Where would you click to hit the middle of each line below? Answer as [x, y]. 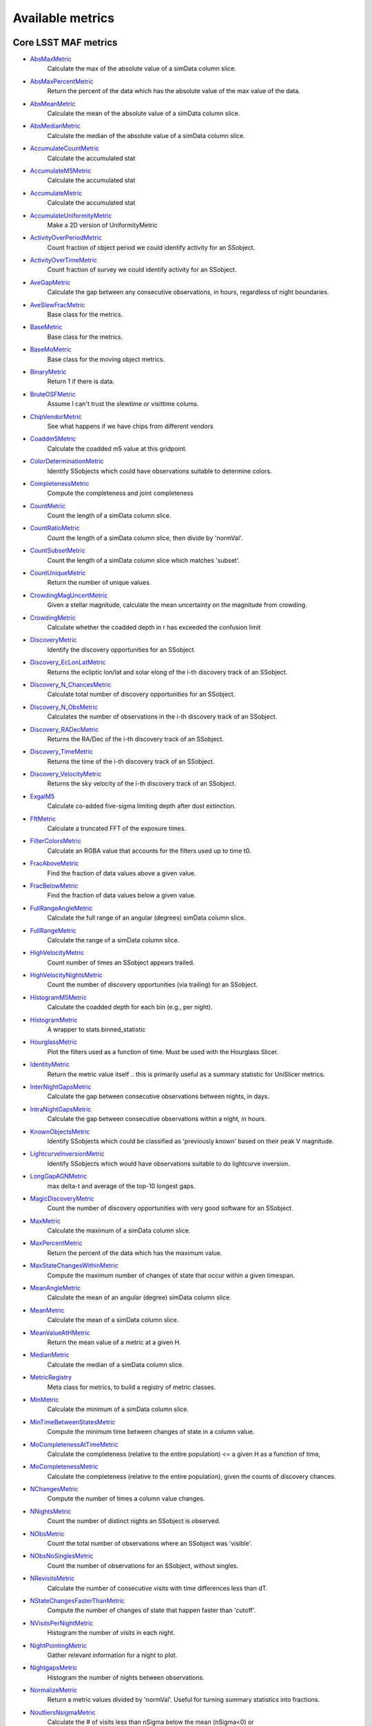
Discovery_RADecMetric [64, 729]
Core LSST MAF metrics [65, 42]
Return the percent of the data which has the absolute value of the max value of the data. [174, 91]
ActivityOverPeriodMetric [66, 237]
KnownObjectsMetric [60, 1132]
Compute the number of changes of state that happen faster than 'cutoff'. [152, 1610]
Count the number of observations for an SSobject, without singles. [143, 1565]
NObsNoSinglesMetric [62, 1556]
